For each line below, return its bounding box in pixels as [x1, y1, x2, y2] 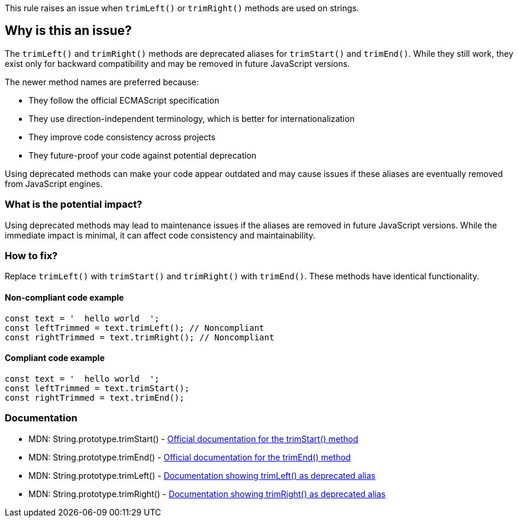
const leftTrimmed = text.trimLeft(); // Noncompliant [5, 323, 265, 333]
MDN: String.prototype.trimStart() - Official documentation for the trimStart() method [28, 433, 359, 444]
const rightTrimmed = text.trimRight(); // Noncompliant [5, 332, 275, 342]
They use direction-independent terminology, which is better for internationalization [28, 113, 355, 124]
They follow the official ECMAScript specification [28, 95, 220, 105]
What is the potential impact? [5, 198, 143, 211]
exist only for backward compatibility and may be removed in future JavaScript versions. [5, 58, 350, 69]
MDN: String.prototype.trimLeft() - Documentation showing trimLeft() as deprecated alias [28, 470, 376, 481]
